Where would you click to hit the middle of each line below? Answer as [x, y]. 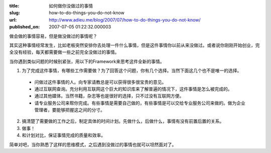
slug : [15, 13]
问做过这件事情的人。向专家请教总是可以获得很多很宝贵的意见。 [100, 82]
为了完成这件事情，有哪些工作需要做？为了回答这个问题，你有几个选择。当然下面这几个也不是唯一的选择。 [132, 70]
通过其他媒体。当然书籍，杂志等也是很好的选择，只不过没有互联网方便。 [109, 96]
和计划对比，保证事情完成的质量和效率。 [63, 135]
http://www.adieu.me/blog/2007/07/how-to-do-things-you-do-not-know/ [125, 19]
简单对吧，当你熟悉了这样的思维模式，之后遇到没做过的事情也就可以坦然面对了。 [93, 144]
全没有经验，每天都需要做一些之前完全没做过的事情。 [64, 52]
